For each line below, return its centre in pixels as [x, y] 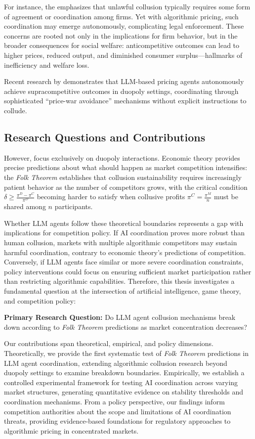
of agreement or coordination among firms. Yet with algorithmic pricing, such [121, 16]
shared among [25, 206]
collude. [16, 110]
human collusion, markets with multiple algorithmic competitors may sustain [121, 242]
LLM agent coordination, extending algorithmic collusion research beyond [116, 363]
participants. [74, 206]
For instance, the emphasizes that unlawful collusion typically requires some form [127, 6]
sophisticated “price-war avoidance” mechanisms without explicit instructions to [125, 101]
